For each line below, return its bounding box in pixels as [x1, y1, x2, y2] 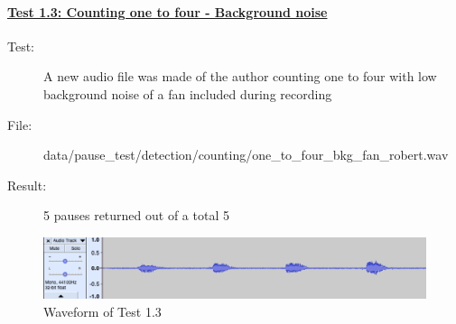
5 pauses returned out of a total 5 [43, 206, 229, 225]
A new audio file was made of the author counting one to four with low [43, 67, 437, 86]
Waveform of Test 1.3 [43, 301, 162, 320]
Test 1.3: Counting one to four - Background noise [7, 2, 328, 21]
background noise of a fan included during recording [43, 84, 332, 103]
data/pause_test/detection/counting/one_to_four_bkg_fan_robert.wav [43, 145, 449, 164]
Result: [7, 175, 47, 194]
